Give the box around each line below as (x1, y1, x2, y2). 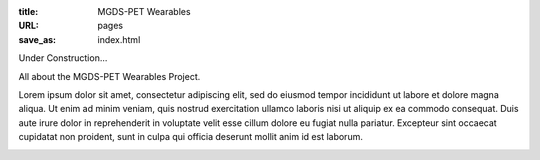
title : (18, 6, 39, 17)
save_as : (18, 33, 57, 45)
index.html (97, 33, 141, 45)
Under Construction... (18, 52, 108, 64)
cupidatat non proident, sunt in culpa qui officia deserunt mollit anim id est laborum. (18, 131, 364, 143)
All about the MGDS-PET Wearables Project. (18, 70, 201, 82)
